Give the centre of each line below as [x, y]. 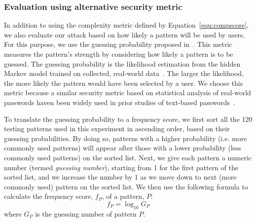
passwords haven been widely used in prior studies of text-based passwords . [120, 102]
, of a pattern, [123, 196]
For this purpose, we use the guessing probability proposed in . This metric [118, 44]
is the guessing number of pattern [86, 213]
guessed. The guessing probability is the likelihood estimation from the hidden [122, 63]
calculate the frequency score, [49, 196]
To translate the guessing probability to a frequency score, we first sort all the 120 [128, 119]
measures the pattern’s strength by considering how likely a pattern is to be [119, 54]
